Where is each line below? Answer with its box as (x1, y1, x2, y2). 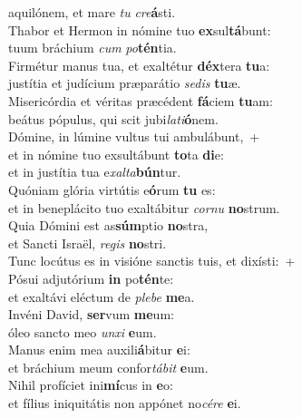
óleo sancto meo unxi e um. (8, 322, 157, 341)
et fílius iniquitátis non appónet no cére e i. (8, 394, 241, 413)
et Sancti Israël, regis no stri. (8, 233, 167, 252)
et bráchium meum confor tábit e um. (8, 357, 209, 376)
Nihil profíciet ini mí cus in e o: (8, 375, 173, 394)
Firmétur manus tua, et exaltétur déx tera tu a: (8, 55, 270, 74)
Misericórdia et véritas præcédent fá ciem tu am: (8, 91, 273, 110)
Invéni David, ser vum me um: (8, 305, 174, 324)
